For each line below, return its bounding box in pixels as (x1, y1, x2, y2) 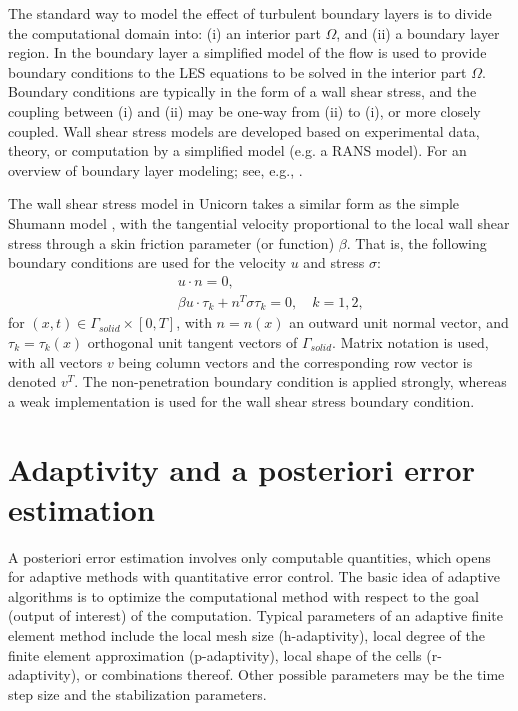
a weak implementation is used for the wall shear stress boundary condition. (8, 390, 475, 411)
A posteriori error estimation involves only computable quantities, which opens (8, 546, 491, 567)
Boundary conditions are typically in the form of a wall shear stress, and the (8, 81, 477, 102)
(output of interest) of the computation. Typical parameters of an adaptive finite (8, 605, 503, 626)
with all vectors (8, 351, 103, 372)
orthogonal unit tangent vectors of (87, 331, 298, 352)
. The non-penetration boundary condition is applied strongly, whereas (74, 371, 507, 392)
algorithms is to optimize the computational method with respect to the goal (8, 585, 479, 606)
